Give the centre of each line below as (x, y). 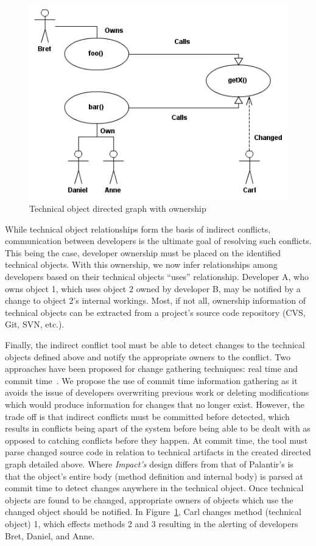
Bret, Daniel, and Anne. (50, 535)
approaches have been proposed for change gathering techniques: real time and (152, 369)
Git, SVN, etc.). (35, 324)
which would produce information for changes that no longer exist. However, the (155, 404)
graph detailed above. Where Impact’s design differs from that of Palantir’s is (149, 464)
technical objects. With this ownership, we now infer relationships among (141, 264)
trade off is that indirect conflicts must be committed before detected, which (147, 416)
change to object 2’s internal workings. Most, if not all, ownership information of (156, 300)
